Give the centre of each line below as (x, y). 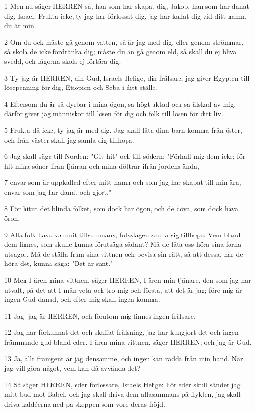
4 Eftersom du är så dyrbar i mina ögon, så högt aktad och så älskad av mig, (120, 103)
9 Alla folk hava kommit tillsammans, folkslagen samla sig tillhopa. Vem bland (123, 234)
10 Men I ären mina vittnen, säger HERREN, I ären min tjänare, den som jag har (128, 280)
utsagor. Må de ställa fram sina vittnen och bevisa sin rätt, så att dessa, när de (124, 253)
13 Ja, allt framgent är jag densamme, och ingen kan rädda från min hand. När (124, 358)
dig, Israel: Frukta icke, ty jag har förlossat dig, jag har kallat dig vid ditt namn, (126, 15)
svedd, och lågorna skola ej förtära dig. (63, 61)
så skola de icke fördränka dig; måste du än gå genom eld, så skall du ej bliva (121, 51)
